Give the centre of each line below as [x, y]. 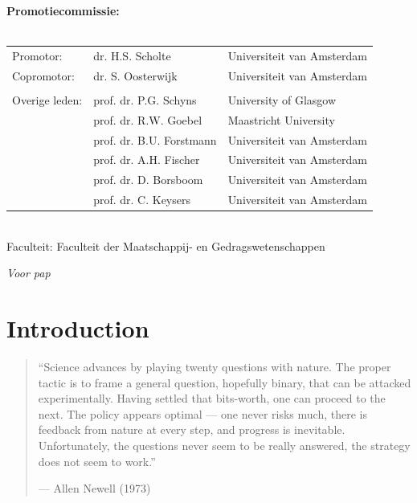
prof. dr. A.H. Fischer [147, 159]
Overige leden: [47, 99]
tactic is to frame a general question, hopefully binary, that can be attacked [225, 382]
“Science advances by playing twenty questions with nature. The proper [215, 367]
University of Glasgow [282, 99]
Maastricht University [281, 119]
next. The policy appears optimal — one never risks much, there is [202, 413]
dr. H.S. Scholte [132, 55]
